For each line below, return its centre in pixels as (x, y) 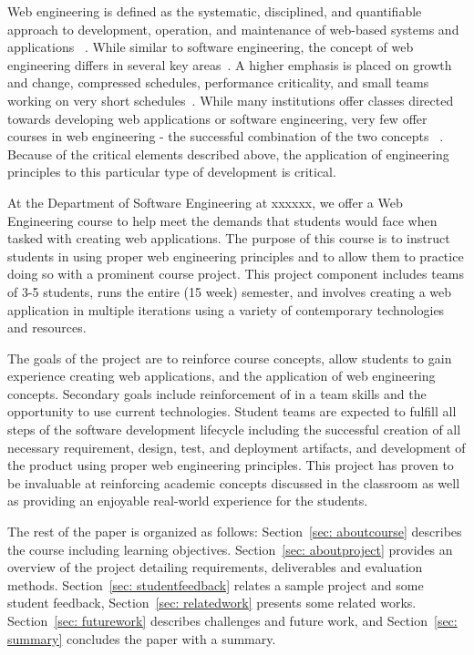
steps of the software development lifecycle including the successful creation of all (234, 430)
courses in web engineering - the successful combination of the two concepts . (226, 136)
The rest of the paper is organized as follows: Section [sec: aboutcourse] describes (235, 532)
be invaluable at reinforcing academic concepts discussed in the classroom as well (234, 482)
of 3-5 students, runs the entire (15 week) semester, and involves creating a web (230, 291)
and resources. (47, 327)
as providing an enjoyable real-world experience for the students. (188, 501)
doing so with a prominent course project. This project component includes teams (236, 274)
